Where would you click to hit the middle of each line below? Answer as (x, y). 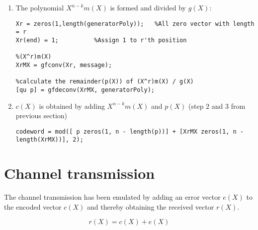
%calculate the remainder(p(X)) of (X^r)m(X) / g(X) (105, 82)
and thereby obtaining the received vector (150, 206)
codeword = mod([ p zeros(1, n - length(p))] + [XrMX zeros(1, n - (129, 131)
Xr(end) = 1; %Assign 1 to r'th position (101, 40)
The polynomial (40, 7)
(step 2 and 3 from (217, 106)
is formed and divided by (148, 7)
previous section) (42, 115)
